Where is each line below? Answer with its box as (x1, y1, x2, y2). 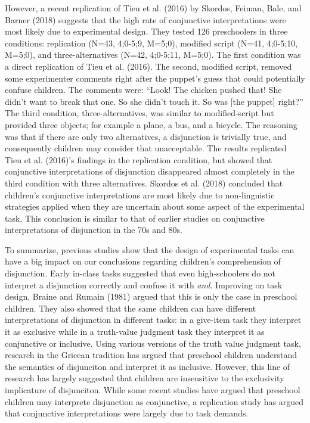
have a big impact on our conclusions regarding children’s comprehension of (5, 255, 281, 268)
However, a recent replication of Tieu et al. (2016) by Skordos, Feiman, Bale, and (5, 2, 302, 14)
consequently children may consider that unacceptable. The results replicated (5, 142, 287, 154)
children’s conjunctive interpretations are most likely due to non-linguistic (5, 188, 275, 201)
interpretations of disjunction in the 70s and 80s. (5, 223, 182, 236)
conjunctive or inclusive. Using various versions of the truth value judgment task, (5, 337, 301, 349)
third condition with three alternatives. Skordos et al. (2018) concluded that (5, 176, 283, 189)
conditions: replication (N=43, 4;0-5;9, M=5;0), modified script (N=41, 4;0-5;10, (5, 36, 298, 49)
